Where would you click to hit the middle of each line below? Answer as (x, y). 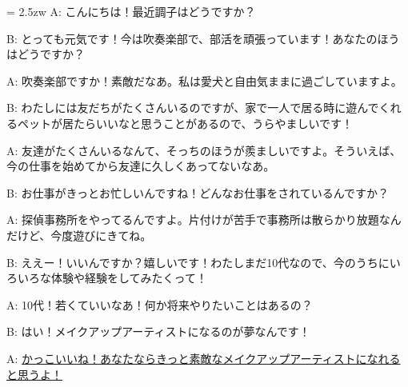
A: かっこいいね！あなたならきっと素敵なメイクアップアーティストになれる (204, 358)
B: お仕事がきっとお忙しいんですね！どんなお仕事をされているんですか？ (198, 192)
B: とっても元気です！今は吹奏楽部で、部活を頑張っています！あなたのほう (203, 38)
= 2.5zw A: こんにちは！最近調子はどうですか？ (131, 11)
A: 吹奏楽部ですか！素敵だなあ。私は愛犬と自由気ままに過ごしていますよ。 (204, 80)
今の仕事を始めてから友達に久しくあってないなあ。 (141, 166)
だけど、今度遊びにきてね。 (79, 235)
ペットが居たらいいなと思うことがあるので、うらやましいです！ (185, 123)
